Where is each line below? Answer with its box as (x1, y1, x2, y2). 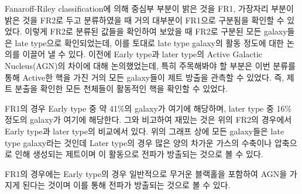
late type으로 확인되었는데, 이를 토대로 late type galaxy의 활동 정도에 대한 (15, 36, 284, 49)
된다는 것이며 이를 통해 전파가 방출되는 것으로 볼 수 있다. (22, 179, 231, 191)
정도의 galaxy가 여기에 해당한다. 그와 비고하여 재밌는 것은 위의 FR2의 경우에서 (5, 113, 292, 126)
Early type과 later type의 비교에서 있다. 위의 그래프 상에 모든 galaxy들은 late (5, 124, 284, 137)
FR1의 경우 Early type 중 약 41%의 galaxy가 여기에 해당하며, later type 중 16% (5, 102, 292, 114)
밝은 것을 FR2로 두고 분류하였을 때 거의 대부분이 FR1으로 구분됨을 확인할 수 (5, 13, 284, 26)
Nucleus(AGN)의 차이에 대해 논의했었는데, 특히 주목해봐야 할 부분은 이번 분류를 (5, 59, 296, 71)
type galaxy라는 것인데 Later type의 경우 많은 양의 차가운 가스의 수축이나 (5, 136, 272, 148)
